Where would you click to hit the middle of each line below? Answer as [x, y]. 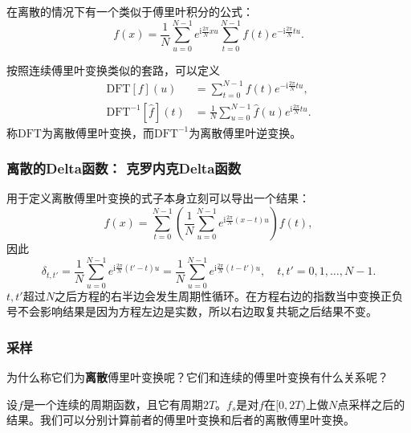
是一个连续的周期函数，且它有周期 [113, 404]
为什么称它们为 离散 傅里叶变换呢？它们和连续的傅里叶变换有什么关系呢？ [197, 377]
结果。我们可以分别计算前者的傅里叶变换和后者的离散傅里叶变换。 [181, 420]
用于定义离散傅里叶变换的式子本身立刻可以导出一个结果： [158, 198]
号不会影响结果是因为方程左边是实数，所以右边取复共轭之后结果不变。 [192, 311]
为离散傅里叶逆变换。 [245, 132]
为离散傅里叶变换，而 [98, 132]
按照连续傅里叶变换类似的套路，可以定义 [113, 69]
